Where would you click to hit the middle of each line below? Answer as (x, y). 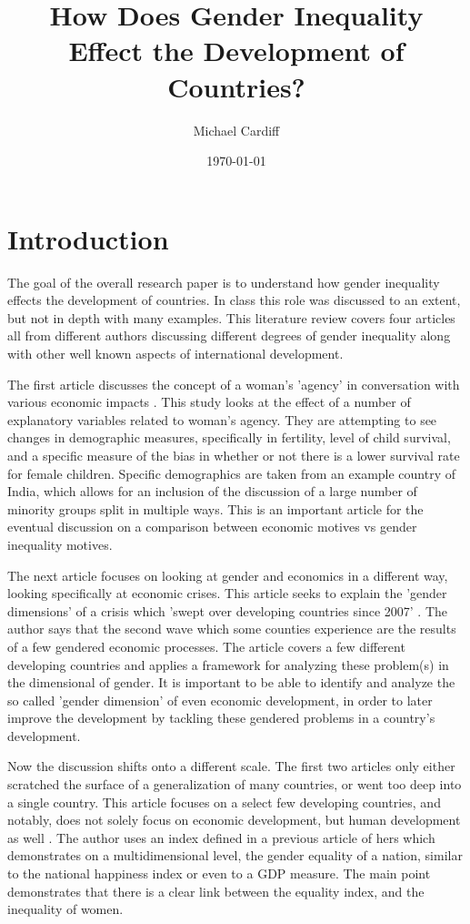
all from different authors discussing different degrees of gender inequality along (229, 335)
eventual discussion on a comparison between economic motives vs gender (212, 527)
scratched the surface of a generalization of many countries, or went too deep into (235, 784)
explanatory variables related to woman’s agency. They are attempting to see (222, 419)
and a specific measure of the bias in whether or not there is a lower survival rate (234, 455)
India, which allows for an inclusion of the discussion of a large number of (212, 491)
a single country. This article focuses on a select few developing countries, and (224, 802)
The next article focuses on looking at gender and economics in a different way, (228, 575)
